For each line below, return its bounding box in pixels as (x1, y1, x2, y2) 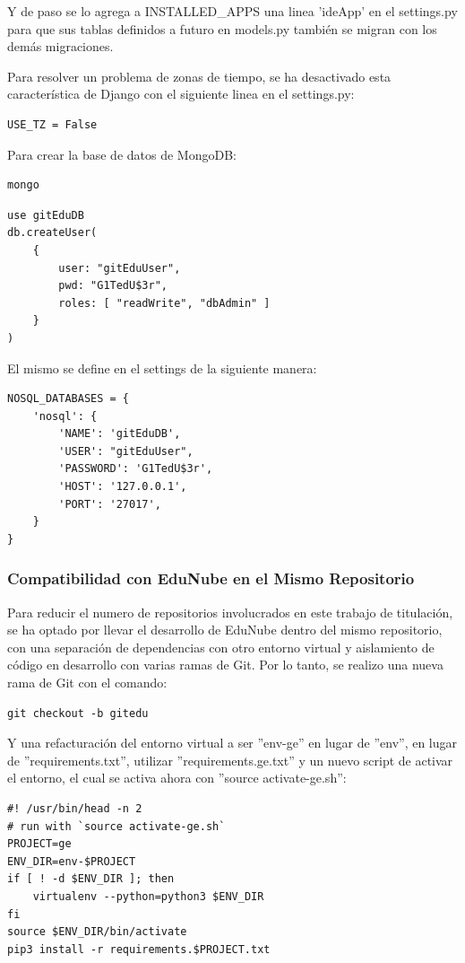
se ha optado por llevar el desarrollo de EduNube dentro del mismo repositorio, (7, 620, 443, 639)
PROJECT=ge (7, 837, 72, 851)
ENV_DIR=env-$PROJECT (7, 854, 136, 868)
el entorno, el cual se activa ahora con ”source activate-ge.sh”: (7, 768, 347, 787)
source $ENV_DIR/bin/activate (7, 925, 187, 939)
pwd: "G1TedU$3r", (58, 279, 168, 293)
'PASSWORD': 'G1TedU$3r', (58, 462, 213, 476)
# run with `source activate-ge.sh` (7, 819, 226, 833)
